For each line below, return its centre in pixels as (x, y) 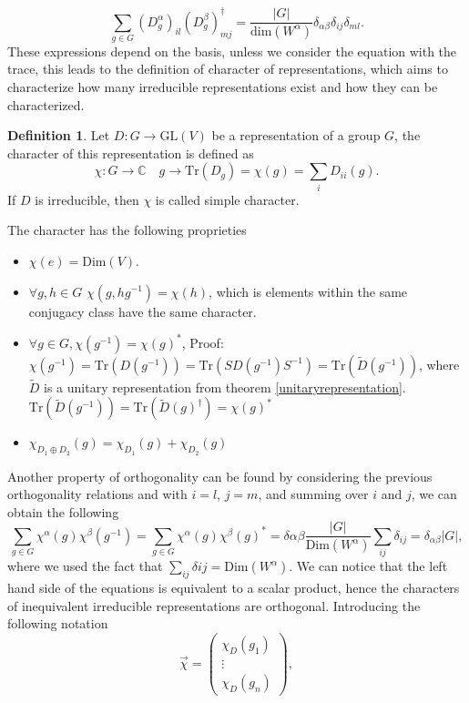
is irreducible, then (87, 199)
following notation (58, 623)
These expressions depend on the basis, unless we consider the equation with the (232, 51)
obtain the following (63, 511)
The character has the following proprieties (127, 230)
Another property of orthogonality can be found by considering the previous (220, 476)
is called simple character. (227, 199)
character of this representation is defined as (131, 153)
